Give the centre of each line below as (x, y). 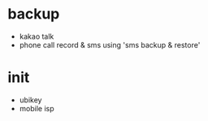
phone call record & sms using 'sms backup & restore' (110, 44)
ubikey (30, 100)
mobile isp (37, 108)
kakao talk (37, 36)
